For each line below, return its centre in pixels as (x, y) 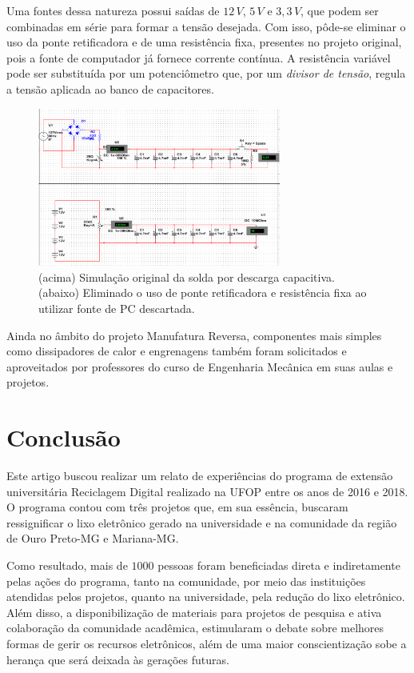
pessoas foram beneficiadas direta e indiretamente (279, 565)
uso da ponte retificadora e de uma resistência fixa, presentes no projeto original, (204, 42)
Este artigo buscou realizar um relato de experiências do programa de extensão (200, 476)
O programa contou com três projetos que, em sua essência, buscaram (177, 507)
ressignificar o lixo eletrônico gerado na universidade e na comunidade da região (202, 522)
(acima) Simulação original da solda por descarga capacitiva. (187, 276)
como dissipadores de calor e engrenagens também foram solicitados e (177, 351)
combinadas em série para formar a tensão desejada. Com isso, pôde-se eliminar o (206, 26)
